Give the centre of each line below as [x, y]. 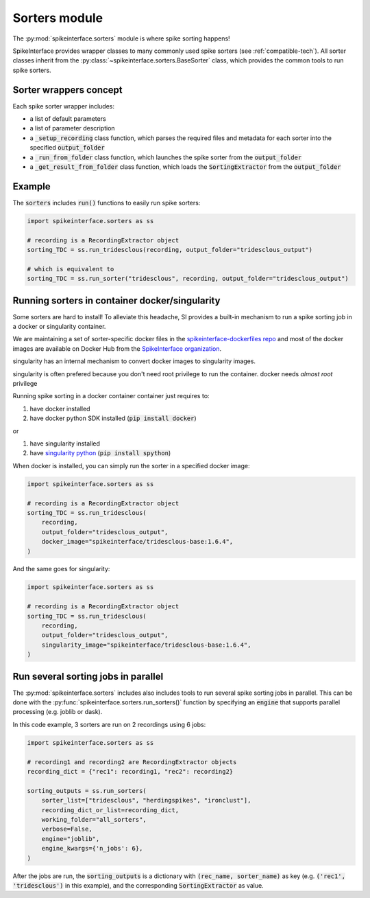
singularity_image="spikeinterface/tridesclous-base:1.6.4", [146, 645]
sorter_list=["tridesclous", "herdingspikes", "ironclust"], [146, 801]
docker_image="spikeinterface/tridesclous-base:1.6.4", [137, 542]
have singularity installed [65, 444]
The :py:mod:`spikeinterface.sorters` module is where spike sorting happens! [121, 38]
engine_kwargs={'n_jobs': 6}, [92, 849]
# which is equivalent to [71, 269]
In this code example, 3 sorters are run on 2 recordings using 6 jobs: [109, 724]
